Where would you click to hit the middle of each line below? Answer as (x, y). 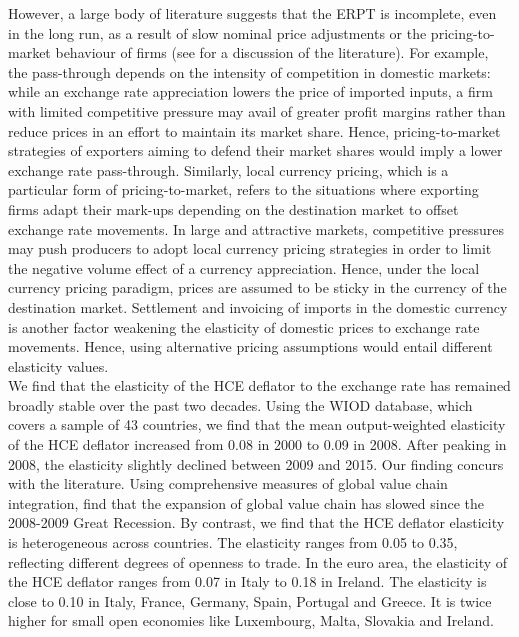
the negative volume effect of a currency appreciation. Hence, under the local (244, 267)
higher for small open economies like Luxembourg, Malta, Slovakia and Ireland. (251, 620)
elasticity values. (58, 365)
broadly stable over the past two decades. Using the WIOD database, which (240, 404)
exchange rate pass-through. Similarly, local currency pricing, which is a (228, 169)
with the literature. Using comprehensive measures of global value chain (228, 483)
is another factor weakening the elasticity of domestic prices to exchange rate (244, 326)
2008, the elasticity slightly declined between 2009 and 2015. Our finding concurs (256, 463)
